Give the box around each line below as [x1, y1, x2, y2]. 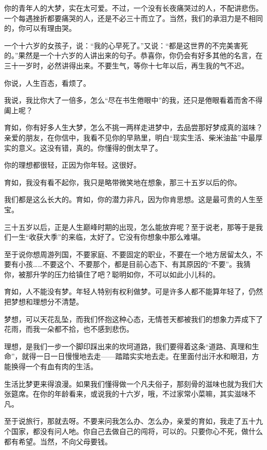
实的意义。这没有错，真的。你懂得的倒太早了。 [4, 142, 162, 153]
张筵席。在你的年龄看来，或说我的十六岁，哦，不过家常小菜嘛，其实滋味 [4, 388, 249, 399]
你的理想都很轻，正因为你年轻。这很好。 [4, 159, 141, 170]
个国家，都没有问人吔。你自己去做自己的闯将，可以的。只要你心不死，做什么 [4, 426, 263, 436]
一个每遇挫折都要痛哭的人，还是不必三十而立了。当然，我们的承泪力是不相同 [4, 12, 263, 23]
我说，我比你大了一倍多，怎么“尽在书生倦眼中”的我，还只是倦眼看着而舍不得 [4, 95, 263, 105]
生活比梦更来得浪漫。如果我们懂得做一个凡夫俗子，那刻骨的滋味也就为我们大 [4, 378, 263, 389]
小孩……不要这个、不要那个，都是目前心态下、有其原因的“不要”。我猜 [18, 259, 251, 269]
